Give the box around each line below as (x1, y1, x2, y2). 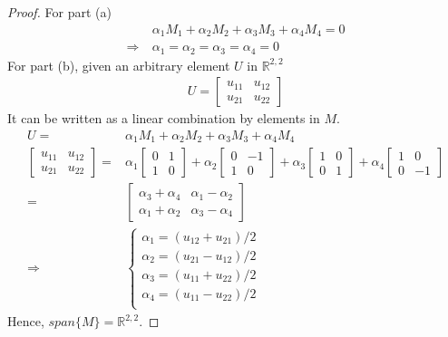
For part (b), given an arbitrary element (7, 55, 230, 74)
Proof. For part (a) (7, 3, 112, 21)
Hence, (7, 312, 44, 330)
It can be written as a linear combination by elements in (7, 109, 320, 128)
